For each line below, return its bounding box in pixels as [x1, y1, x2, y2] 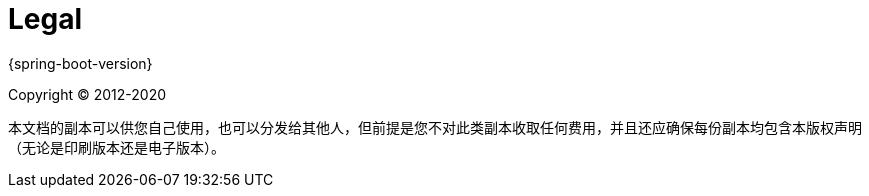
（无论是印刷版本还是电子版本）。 [8, 138, 225, 156]
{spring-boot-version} [8, 54, 153, 72]
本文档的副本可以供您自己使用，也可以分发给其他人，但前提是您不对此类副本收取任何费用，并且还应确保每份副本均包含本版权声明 [8, 118, 862, 136]
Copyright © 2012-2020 [8, 85, 167, 103]
